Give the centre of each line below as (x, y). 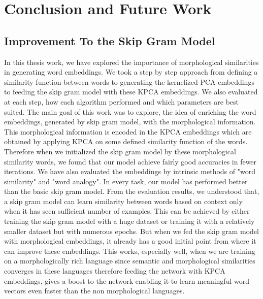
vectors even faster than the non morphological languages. (94, 291)
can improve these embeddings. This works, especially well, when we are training (130, 251)
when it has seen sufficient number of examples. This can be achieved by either (127, 211)
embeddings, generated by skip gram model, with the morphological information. (130, 122)
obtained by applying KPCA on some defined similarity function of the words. (126, 141)
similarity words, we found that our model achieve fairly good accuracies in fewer (130, 161)
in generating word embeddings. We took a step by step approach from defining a (131, 72)
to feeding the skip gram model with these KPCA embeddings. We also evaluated (131, 92)
